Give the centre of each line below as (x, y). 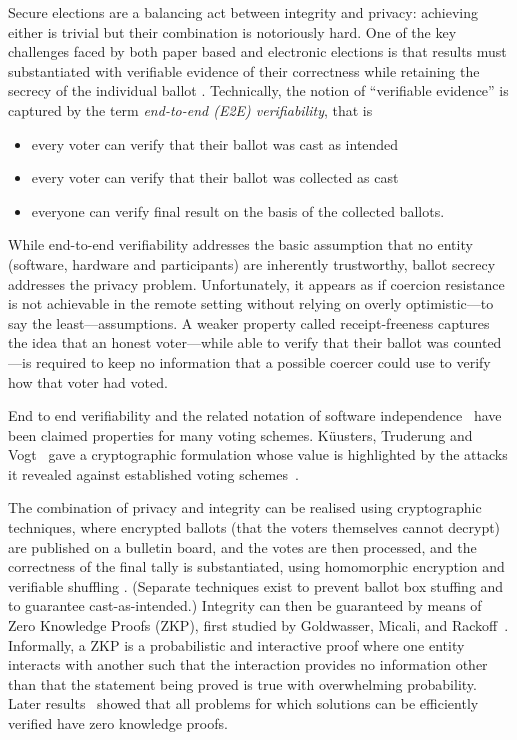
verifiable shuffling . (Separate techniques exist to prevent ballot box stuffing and (256, 585)
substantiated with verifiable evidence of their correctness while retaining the (244, 70)
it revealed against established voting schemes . (153, 473)
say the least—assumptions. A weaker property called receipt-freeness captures (249, 322)
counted (477, 342)
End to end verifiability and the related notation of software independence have (255, 415)
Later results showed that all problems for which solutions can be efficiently (243, 703)
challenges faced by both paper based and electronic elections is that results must (257, 51)
